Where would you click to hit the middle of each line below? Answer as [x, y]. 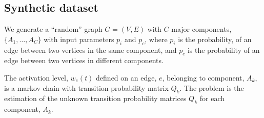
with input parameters [79, 39]
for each [212, 98]
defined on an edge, [126, 77]
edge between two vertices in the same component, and [90, 50]
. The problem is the [212, 87]
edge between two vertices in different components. [84, 60]
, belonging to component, [203, 77]
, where [156, 39]
